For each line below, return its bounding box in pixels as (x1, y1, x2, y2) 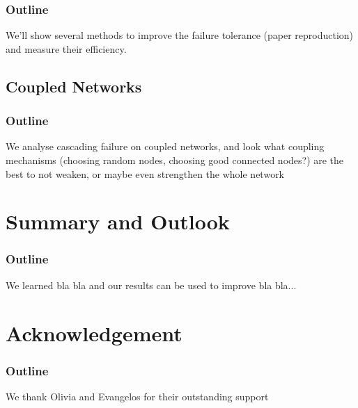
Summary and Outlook (6, 207, 230, 236)
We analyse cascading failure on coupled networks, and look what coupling (6, 139, 325, 154)
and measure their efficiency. (6, 41, 127, 56)
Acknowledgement (6, 318, 182, 347)
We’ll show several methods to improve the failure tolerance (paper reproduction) (6, 28, 354, 42)
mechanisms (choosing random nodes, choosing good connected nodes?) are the (6, 153, 344, 167)
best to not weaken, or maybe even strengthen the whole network (6, 166, 285, 181)
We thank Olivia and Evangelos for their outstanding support (6, 389, 269, 403)
